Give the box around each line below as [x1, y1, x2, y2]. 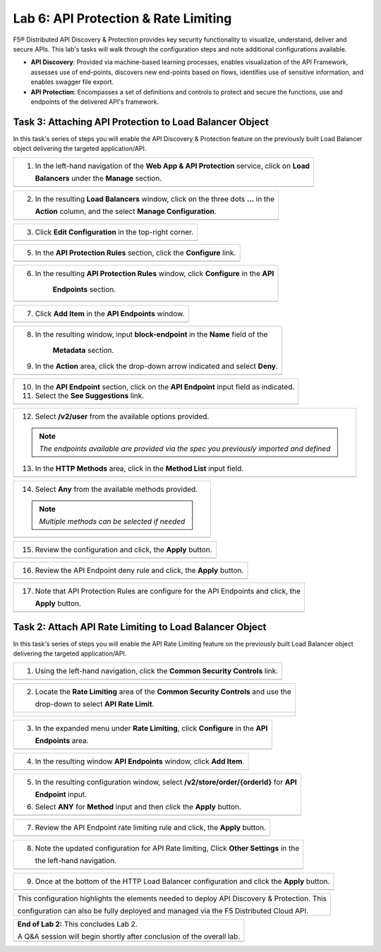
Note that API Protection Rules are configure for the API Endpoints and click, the [35, 586, 301, 596]
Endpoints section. [52, 284, 116, 294]
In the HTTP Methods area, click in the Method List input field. [35, 463, 244, 473]
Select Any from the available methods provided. [35, 484, 198, 494]
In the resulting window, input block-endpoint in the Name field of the [35, 329, 268, 339]
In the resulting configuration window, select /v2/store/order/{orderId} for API [35, 777, 298, 787]
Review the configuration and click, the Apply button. [35, 544, 212, 554]
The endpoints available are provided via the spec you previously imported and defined [39, 443, 331, 453]
